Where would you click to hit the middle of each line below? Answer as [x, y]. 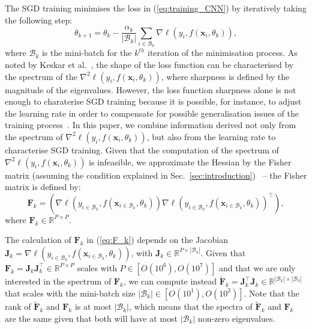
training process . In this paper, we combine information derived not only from [151, 125]
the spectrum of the [41, 76]
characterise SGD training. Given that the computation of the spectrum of [142, 149]
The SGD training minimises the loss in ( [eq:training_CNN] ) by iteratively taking [156, 8]
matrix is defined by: [43, 187]
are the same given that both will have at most [91, 318]
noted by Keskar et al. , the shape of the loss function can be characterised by [149, 64]
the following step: [39, 20]
